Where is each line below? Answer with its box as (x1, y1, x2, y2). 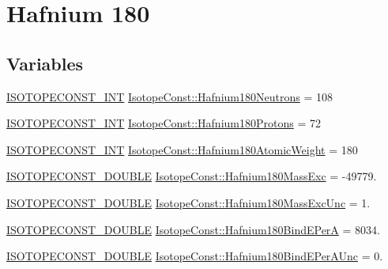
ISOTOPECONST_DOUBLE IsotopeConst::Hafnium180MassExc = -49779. (6, 168, 377, 184)
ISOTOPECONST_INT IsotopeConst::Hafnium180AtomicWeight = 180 (6, 141, 358, 157)
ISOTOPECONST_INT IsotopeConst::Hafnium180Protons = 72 (6, 115, 321, 131)
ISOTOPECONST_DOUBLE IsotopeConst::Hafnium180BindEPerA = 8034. (6, 221, 380, 237)
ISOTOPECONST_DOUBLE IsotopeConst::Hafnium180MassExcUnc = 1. (6, 194, 371, 210)
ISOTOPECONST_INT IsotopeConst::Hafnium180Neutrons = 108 (6, 88, 333, 104)
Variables (6, 51, 84, 75)
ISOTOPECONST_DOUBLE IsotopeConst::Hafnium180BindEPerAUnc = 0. (6, 248, 383, 264)
